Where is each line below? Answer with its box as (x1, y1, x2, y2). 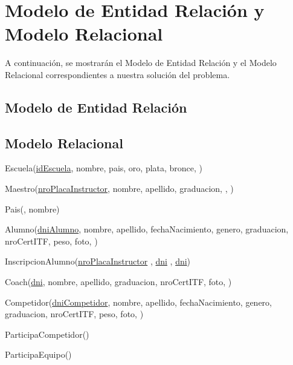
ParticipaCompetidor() (5, 327, 89, 340)
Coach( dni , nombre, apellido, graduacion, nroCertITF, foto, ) (5, 275, 232, 288)
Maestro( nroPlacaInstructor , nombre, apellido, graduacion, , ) (5, 182, 234, 195)
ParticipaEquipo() (5, 348, 72, 361)
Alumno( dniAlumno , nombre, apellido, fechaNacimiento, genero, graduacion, (5, 223, 289, 235)
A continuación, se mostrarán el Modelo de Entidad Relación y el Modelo (5, 56, 277, 69)
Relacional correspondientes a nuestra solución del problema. (5, 68, 230, 81)
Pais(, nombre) (5, 202, 60, 215)
